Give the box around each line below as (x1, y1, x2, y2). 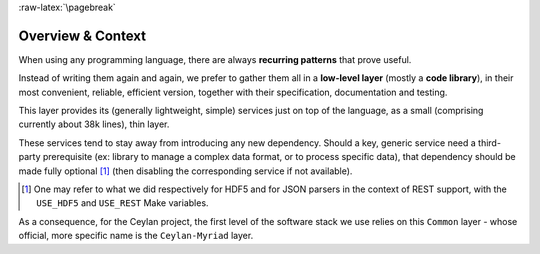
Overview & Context (18, 27, 147, 44)
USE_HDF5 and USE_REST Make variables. (36, 197, 209, 209)
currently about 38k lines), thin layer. (18, 118, 170, 130)
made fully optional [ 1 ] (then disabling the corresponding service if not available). (18, 165, 353, 177)
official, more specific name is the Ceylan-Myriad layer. (18, 230, 254, 242)
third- (478, 136, 502, 149)
